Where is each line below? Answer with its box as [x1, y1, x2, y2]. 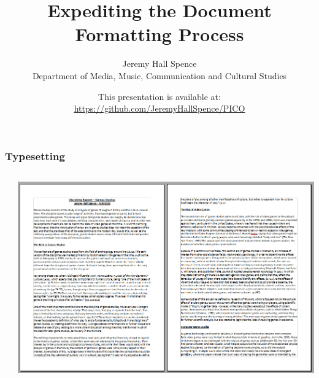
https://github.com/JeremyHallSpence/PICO [74, 102, 245, 115]
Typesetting [5, 148, 65, 163]
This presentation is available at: [98, 90, 221, 102]
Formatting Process [75, 21, 244, 47]
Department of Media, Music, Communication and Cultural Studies [32, 69, 287, 82]
